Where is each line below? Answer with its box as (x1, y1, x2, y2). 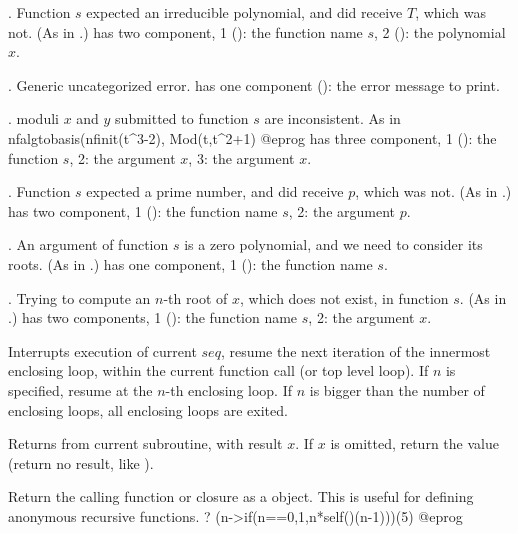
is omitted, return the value (330, 433, 499, 454)
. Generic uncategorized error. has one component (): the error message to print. (8, 74, 500, 95)
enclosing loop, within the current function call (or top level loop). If (8, 360, 429, 381)
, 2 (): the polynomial (374, 21, 506, 42)
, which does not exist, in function (239, 287, 449, 308)
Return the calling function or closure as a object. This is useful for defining (8, 486, 474, 507)
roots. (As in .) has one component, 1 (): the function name (8, 253, 373, 274)
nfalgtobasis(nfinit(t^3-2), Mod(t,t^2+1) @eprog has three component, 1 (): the (8, 127, 497, 148)
